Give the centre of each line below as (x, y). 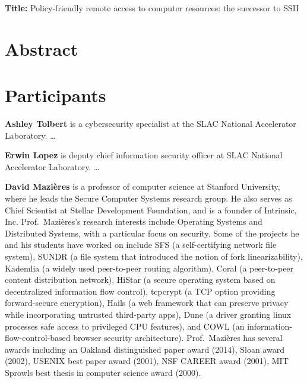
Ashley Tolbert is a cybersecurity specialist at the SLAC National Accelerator (151, 124)
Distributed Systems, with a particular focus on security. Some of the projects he (152, 233)
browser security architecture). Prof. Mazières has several (178, 338)
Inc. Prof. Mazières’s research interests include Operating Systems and (134, 221)
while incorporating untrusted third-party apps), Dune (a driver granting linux (148, 314)
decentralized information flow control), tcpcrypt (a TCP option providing (140, 291)
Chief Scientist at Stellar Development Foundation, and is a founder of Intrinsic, (151, 210)
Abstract (42, 48)
